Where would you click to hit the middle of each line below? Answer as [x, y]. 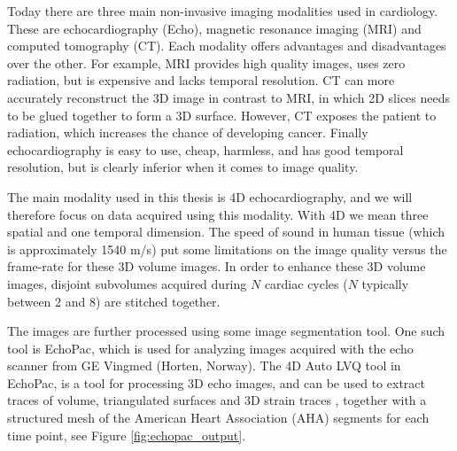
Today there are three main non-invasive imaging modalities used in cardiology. [223, 11]
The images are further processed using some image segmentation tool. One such [226, 331]
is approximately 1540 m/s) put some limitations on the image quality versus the [227, 249]
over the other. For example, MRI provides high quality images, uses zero [206, 62]
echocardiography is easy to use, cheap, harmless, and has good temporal [205, 149]
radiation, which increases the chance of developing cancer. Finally [188, 132]
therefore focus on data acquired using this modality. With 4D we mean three [218, 214]
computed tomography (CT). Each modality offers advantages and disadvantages [227, 46]
